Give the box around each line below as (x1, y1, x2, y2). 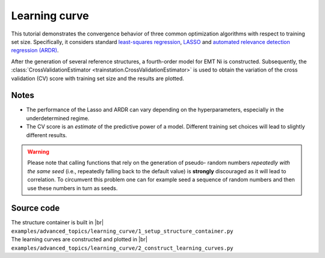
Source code (11, 203, 60, 213)
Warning (27, 148, 49, 155)
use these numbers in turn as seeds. (27, 184, 118, 192)
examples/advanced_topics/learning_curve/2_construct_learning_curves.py (11, 244, 234, 251)
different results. (26, 131, 67, 138)
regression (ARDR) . (11, 47, 59, 54)
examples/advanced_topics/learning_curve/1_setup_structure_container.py (11, 227, 234, 235)
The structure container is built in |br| (11, 219, 104, 226)
